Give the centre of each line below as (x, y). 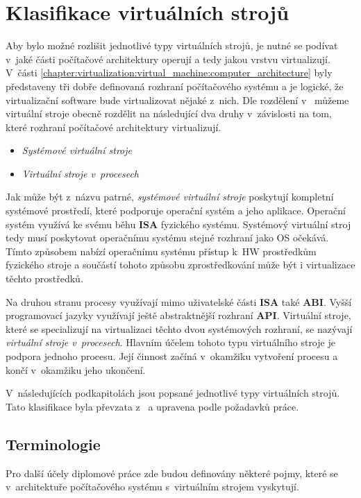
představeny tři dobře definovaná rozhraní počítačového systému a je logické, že (175, 86)
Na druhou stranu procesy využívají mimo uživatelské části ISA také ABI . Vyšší (179, 301)
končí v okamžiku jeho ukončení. (76, 369)
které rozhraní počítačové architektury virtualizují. (114, 127)
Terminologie (53, 444)
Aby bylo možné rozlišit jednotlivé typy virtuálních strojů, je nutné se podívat (172, 45)
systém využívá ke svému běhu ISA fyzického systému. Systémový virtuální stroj (178, 224)
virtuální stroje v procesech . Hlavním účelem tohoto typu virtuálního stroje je (170, 342)
